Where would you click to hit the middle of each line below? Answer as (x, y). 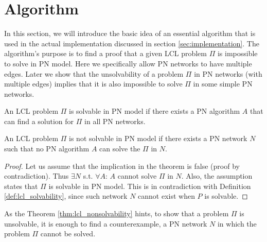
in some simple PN (223, 84)
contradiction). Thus (37, 176)
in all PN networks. (115, 121)
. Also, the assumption (217, 176)
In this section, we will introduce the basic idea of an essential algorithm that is (130, 33)
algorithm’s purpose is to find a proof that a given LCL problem (105, 53)
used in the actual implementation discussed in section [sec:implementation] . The (132, 43)
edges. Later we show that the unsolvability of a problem (94, 73)
